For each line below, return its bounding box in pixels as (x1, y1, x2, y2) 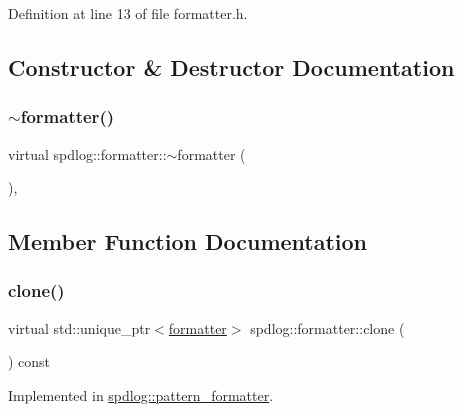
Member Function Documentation (8, 226, 368, 257)
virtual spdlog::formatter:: (8, 143, 167, 164)
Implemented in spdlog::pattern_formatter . (8, 384, 274, 405)
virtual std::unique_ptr (8, 317, 151, 338)
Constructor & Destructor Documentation (8, 51, 455, 82)
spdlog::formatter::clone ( (250, 317, 405, 338)
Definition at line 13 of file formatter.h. (8, 3, 248, 23)
